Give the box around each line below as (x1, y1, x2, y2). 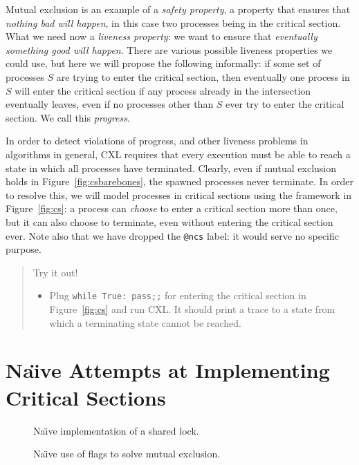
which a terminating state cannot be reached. (49, 315, 242, 330)
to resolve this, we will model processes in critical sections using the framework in (6, 187, 352, 202)
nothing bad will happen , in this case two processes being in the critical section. (6, 15, 341, 30)
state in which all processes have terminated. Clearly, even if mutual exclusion (6, 160, 337, 175)
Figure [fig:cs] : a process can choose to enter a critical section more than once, (6, 201, 338, 216)
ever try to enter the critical (225, 97, 344, 111)
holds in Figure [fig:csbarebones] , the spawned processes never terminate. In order (6, 174, 354, 189)
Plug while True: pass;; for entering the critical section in (49, 288, 306, 303)
